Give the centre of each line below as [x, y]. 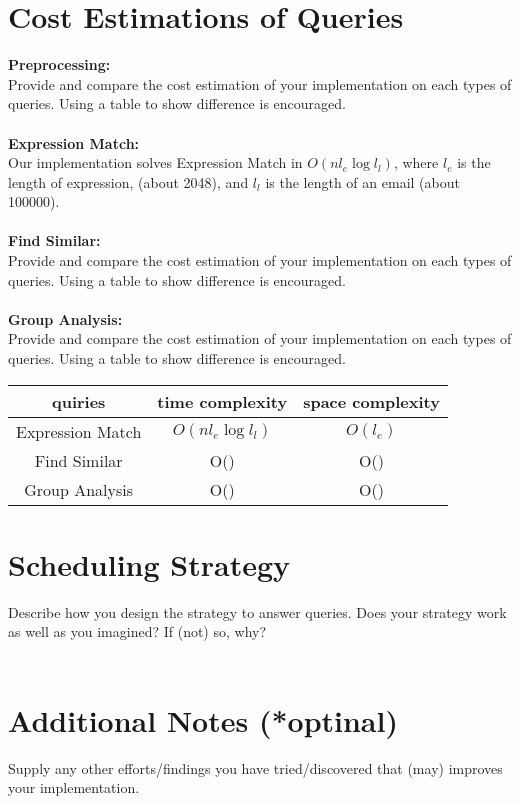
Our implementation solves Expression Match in [155, 162]
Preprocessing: [59, 64]
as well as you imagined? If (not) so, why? [137, 631]
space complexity [371, 401]
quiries [78, 401]
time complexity [222, 401]
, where [416, 162]
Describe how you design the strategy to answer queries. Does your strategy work [257, 611]
